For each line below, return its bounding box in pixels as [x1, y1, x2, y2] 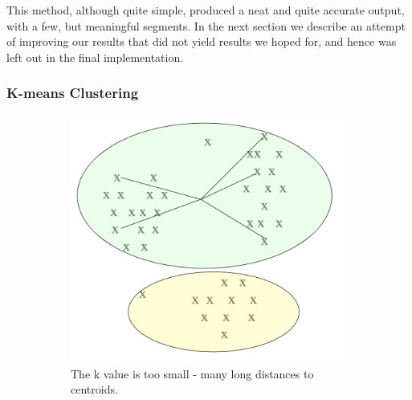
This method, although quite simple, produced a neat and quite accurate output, [6, 2, 405, 18]
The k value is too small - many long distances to [71, 365, 314, 382]
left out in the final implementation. [6, 48, 184, 65]
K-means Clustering [6, 83, 139, 103]
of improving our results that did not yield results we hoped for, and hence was [6, 33, 397, 50]
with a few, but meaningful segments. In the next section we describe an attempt [6, 17, 406, 34]
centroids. [71, 381, 118, 398]
